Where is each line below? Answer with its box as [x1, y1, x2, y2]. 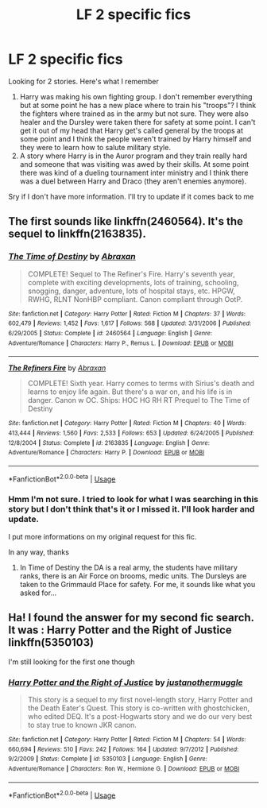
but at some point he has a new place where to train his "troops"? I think [19, 100, 257, 110]
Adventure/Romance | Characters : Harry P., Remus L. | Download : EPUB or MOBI [8, 339, 234, 347]
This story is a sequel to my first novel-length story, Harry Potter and [27, 694, 253, 704]
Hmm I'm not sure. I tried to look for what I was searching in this [8, 494, 259, 505]
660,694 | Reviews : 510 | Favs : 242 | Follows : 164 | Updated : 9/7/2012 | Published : [8, 745, 239, 753]
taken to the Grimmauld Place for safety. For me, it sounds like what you [19, 579, 256, 589]
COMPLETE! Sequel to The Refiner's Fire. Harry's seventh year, [27, 269, 236, 279]
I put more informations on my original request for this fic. [8, 532, 197, 541]
